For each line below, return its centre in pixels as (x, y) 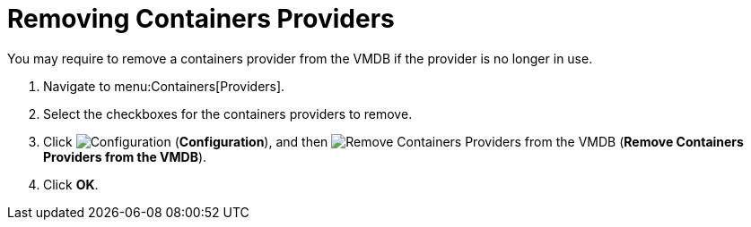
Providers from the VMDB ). (125, 156)
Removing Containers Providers (201, 19)
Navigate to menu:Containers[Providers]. (164, 86)
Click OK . (71, 184)
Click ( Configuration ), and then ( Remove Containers (393, 141)
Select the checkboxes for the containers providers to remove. (228, 113)
